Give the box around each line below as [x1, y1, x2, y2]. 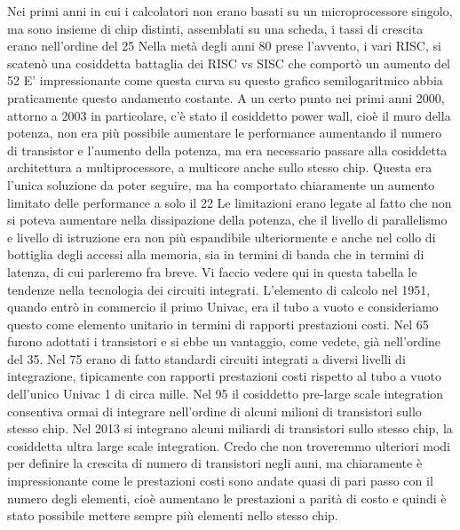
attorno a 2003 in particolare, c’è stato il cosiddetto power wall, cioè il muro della [7, 106, 451, 124]
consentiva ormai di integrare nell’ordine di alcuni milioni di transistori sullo [7, 401, 422, 420]
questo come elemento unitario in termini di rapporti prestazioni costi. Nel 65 [7, 314, 429, 333]
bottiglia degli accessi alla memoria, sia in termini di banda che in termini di [7, 245, 424, 264]
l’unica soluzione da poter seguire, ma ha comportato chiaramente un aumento [7, 175, 435, 194]
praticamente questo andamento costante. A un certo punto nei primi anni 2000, [7, 88, 445, 107]
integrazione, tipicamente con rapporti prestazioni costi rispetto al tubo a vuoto [7, 367, 441, 385]
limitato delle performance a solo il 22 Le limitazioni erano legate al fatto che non [7, 193, 452, 211]
